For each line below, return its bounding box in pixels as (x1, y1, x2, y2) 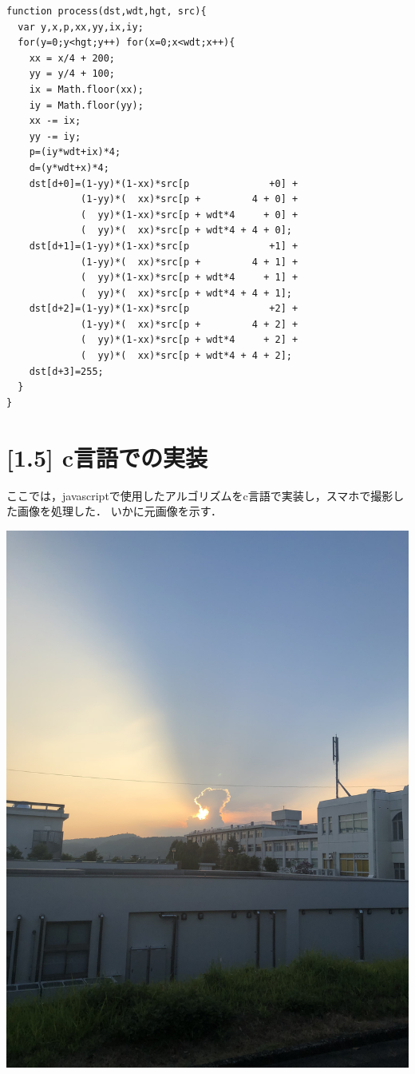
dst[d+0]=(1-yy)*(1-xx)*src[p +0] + (29, 177, 298, 189)
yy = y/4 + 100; (29, 68, 116, 80)
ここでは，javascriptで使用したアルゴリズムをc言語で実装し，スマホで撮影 (6, 487, 393, 503)
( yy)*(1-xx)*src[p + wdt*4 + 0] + (81, 209, 298, 221)
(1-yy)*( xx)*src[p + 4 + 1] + (81, 256, 298, 268)
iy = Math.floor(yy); (29, 99, 144, 111)
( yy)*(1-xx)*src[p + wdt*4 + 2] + (81, 334, 298, 346)
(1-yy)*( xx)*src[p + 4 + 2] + (81, 318, 298, 330)
